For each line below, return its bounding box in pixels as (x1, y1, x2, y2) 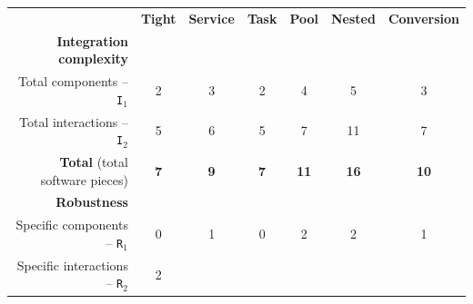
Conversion (387, 8, 459, 27)
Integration (56, 31, 128, 50)
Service (188, 8, 235, 27)
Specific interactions (16, 255, 128, 274)
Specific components (15, 215, 128, 234)
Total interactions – (19, 112, 128, 131)
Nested (331, 8, 376, 27)
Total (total (59, 152, 128, 172)
